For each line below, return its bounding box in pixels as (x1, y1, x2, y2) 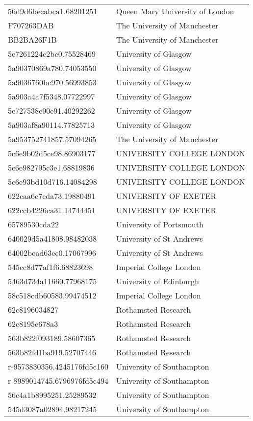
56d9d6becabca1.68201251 (8, 5, 98, 17)
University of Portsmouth (116, 219, 203, 230)
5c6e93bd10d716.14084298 (8, 176, 97, 187)
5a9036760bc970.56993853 (8, 76, 97, 88)
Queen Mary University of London (116, 5, 234, 17)
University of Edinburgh (116, 275, 199, 287)
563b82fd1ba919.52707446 (8, 347, 97, 358)
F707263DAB (8, 20, 54, 31)
